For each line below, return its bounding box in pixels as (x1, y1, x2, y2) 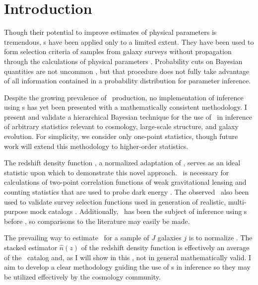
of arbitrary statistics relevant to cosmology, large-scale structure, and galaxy (4, 121, 239, 132)
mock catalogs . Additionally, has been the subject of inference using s (30, 206, 247, 216)
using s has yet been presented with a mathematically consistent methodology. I (4, 102, 247, 112)
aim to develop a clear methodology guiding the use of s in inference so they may (4, 262, 251, 272)
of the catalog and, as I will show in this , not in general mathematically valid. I (4, 252, 252, 262)
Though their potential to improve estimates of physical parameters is (4, 27, 217, 37)
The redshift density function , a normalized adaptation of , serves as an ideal (4, 157, 241, 168)
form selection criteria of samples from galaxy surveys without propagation (4, 46, 232, 57)
